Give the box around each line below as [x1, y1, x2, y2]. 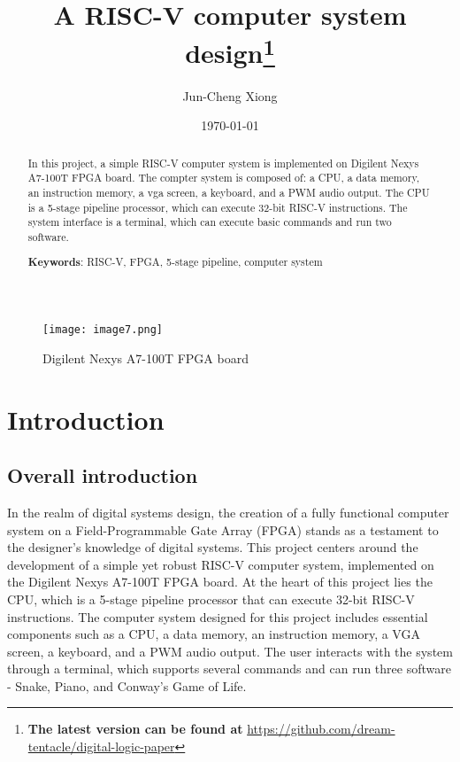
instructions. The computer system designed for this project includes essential [7, 607, 428, 626]
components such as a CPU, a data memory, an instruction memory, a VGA [7, 625, 420, 643]
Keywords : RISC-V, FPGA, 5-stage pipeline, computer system [27, 254, 323, 270]
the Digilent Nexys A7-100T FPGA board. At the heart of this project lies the [7, 572, 433, 591]
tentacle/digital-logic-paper [27, 737, 175, 756]
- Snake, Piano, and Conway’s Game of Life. [7, 676, 247, 695]
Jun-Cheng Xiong [182, 86, 278, 105]
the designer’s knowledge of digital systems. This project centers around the [7, 538, 418, 556]
